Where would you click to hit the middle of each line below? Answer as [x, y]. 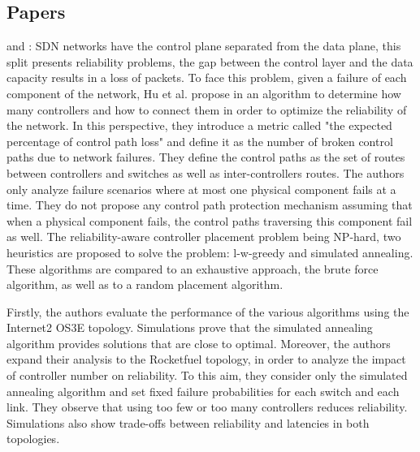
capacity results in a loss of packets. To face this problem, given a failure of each [207, 77]
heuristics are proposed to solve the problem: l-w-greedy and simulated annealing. [210, 252]
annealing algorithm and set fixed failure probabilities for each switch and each [203, 391]
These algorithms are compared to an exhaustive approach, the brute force [193, 268]
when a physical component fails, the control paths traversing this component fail [210, 220]
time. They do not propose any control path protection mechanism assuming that [210, 205]
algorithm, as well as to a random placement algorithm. [145, 284]
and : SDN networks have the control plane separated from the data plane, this [204, 46]
